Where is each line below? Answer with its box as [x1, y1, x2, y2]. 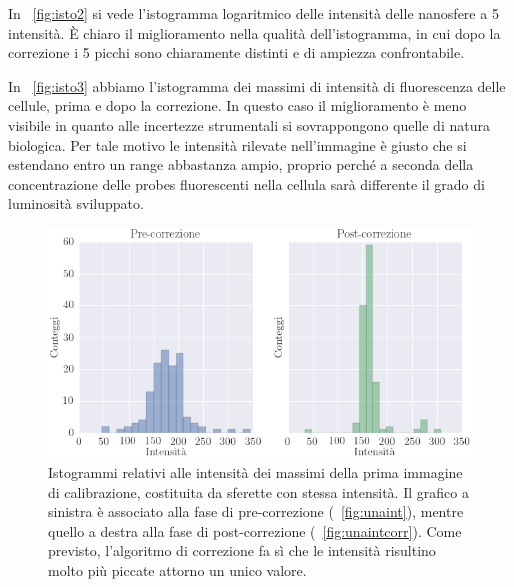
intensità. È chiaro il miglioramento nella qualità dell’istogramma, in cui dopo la [8, 22, 501, 43]
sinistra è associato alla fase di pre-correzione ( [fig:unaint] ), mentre [48, 501, 464, 522]
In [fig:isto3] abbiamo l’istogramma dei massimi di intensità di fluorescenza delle [8, 75, 506, 96]
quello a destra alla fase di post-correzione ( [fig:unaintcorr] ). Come [48, 520, 462, 541]
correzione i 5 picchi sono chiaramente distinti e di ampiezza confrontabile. [8, 42, 465, 63]
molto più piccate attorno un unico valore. [48, 560, 307, 581]
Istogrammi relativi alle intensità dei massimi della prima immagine [48, 462, 463, 483]
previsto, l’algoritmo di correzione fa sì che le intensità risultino [48, 540, 436, 561]
